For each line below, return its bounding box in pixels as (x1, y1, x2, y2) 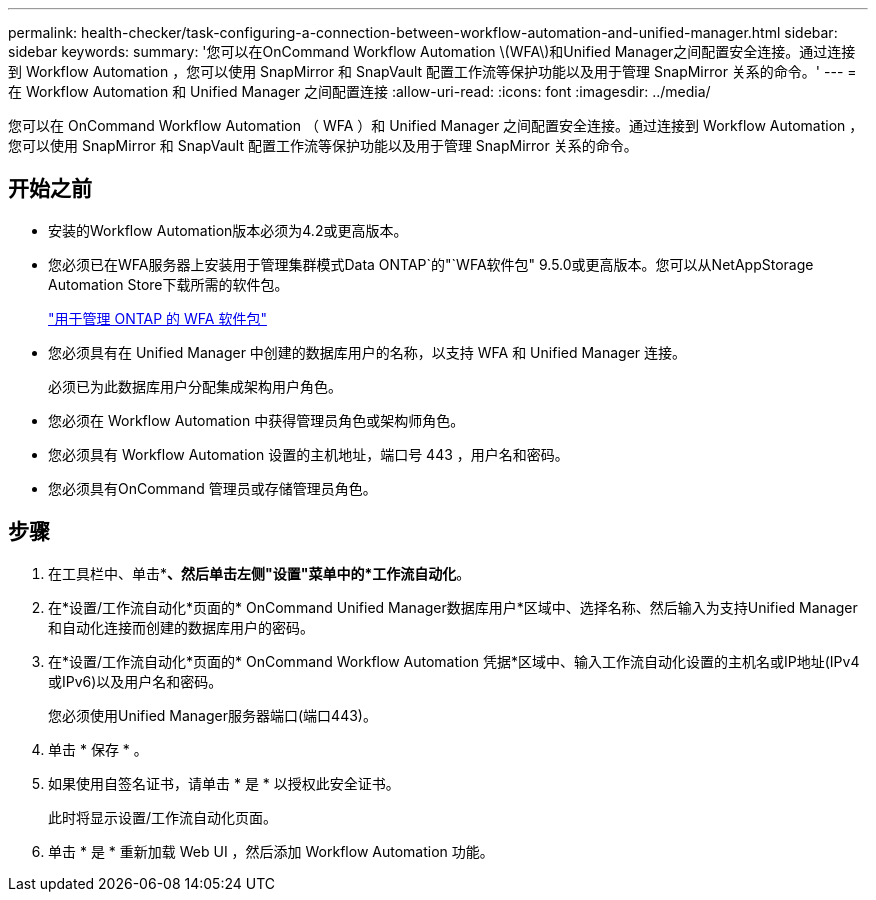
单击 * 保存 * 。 (48, 740, 148, 758)
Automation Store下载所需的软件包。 (48, 275, 289, 293)
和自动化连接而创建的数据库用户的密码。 (48, 618, 314, 636)
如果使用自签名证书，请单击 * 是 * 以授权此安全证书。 (48, 774, 400, 792)
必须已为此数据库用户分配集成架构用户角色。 (48, 377, 342, 395)
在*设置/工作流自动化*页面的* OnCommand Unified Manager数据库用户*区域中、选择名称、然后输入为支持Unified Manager (48, 598, 858, 616)
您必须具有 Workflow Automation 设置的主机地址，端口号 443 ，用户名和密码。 (48, 445, 569, 463)
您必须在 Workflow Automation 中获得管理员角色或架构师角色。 (48, 411, 465, 429)
